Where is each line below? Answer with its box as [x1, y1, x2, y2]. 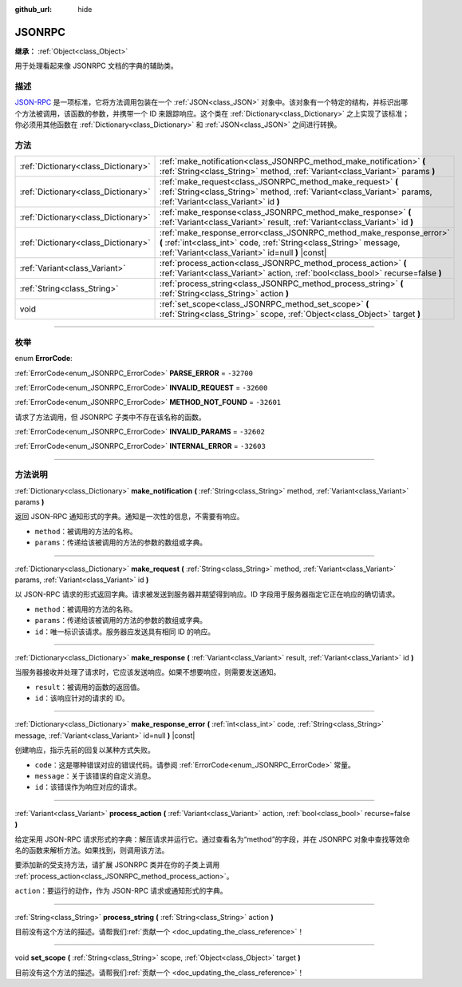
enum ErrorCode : [14, 354, 73, 363]
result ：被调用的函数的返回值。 [34, 682, 144, 692]
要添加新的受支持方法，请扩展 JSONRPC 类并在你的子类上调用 [14, 860, 220, 870]
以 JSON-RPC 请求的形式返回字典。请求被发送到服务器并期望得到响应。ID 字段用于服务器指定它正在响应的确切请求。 [14, 589, 400, 599]
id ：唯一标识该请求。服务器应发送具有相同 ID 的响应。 [34, 627, 215, 636]
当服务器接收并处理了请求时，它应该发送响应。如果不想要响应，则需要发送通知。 [14, 668, 281, 677]
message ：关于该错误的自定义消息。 [34, 771, 156, 781]
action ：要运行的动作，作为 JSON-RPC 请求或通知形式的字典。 [14, 886, 227, 896]
